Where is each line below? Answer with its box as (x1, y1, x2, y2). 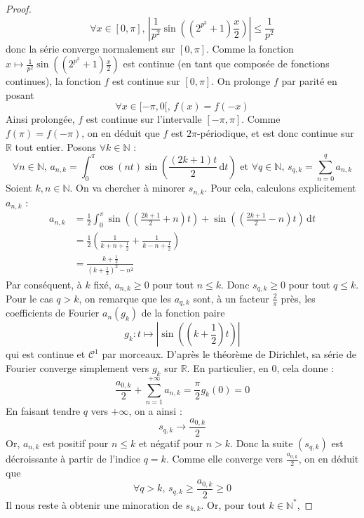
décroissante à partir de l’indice (6, 451, 140, 465)
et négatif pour (139, 436, 203, 450)
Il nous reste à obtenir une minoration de (6, 497, 182, 512)
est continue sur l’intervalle (86, 112, 202, 126)
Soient (6, 180, 32, 195)
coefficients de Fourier (6, 305, 100, 320)
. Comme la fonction (205, 41, 294, 55)
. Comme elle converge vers (166, 451, 283, 465)
